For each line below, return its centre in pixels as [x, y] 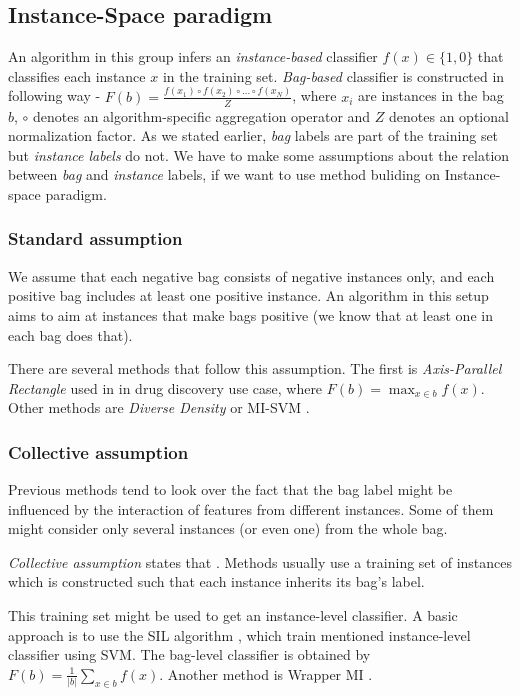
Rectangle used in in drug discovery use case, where [165, 387]
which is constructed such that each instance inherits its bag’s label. [216, 581]
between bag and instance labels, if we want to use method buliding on [224, 174]
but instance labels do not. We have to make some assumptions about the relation [259, 154]
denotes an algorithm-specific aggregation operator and [202, 115]
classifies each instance [77, 75]
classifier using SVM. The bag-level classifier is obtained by [189, 654]
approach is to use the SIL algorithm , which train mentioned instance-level [239, 634]
